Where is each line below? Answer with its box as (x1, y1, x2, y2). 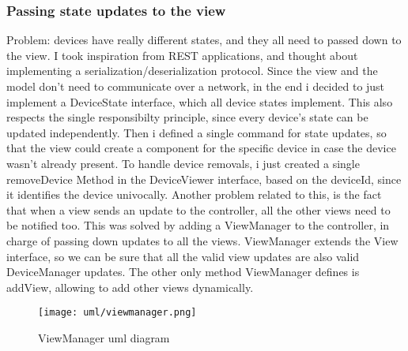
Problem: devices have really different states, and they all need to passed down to (6, 32, 402, 48)
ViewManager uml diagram (38, 329, 170, 345)
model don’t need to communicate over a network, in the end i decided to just (6, 78, 385, 94)
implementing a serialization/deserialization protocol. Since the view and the (6, 62, 378, 79)
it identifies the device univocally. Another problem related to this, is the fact (6, 186, 382, 203)
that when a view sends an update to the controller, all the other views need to (6, 201, 391, 218)
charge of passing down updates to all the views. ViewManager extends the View (6, 232, 399, 248)
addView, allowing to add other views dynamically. (6, 278, 254, 295)
